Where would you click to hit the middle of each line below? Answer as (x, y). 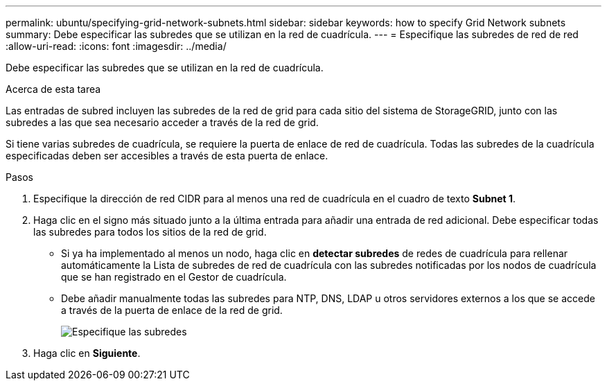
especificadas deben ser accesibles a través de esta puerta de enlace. (167, 156)
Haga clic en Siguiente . (87, 353)
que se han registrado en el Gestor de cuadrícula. (174, 277)
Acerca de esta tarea (53, 89)
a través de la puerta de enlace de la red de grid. (172, 310)
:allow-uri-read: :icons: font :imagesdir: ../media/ (116, 46)
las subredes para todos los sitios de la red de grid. (150, 232)
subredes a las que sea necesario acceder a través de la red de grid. (162, 122)
